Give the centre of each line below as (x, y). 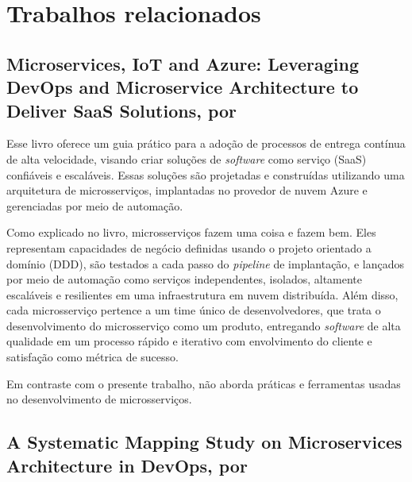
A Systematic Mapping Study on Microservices (204, 442)
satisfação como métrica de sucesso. (92, 357)
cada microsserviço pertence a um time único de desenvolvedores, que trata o (194, 310)
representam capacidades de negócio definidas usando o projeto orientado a (189, 247)
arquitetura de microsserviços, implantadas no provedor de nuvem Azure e (187, 190)
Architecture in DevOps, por (127, 465)
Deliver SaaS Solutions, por (122, 110)
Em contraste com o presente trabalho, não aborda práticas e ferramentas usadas (204, 383)
